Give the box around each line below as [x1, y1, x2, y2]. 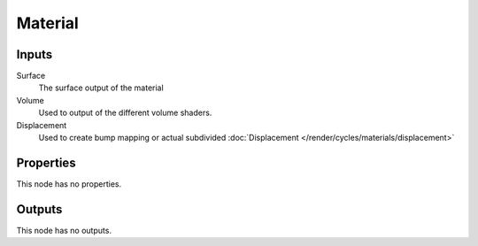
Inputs [16, 47, 53, 62]
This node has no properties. [16, 178, 122, 189]
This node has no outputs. [16, 225, 112, 235]
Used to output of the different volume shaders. [38, 107, 212, 119]
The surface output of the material [38, 82, 164, 93]
